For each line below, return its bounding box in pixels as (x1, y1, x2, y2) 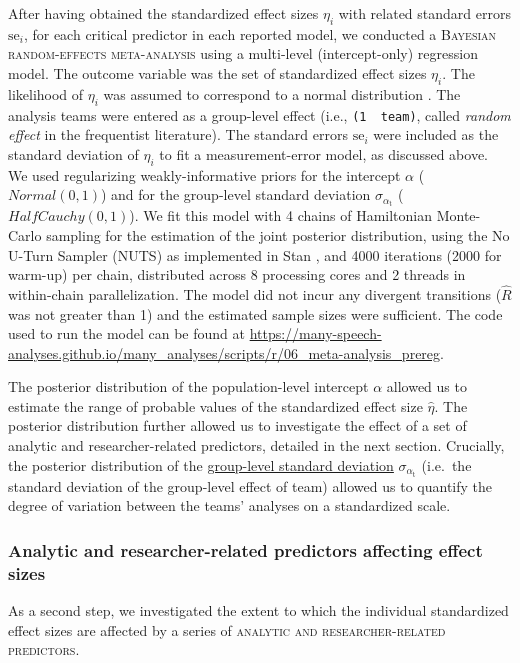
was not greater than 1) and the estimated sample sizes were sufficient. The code (8, 303, 503, 324)
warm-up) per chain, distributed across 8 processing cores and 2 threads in (8, 264, 466, 285)
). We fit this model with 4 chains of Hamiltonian (129, 205, 432, 226)
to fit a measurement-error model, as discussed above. (159, 143, 489, 164)
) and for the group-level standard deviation (100, 184, 371, 205)
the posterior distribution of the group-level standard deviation (8, 454, 394, 475)
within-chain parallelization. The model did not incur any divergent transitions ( (8, 283, 502, 304)
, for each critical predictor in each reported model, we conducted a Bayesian (23, 23, 497, 44)
